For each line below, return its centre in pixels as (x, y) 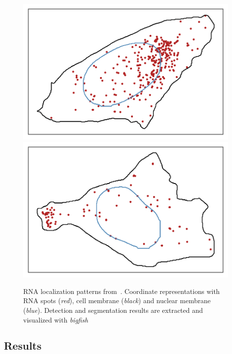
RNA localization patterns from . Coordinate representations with (122, 291)
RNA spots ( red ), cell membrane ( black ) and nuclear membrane (117, 300)
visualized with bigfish (56, 319)
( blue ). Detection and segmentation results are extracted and (113, 310)
